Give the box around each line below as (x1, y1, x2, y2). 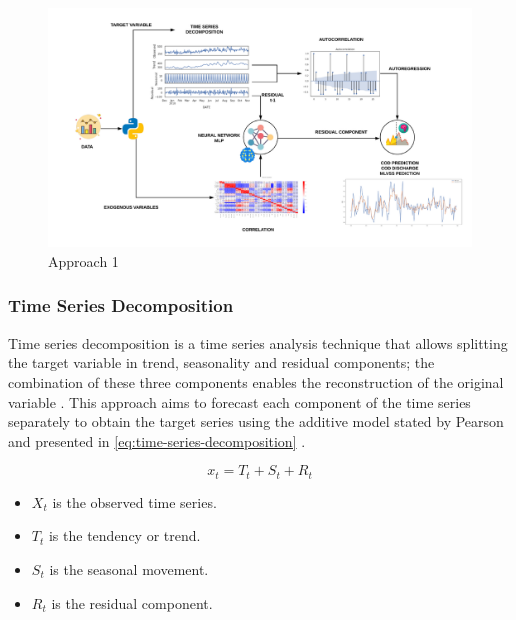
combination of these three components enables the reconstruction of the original (8, 371, 504, 392)
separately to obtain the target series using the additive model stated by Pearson (8, 411, 504, 432)
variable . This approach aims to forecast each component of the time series (8, 391, 471, 412)
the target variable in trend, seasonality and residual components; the (8, 352, 435, 373)
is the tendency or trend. (48, 525, 201, 546)
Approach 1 (48, 250, 119, 271)
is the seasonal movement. (49, 558, 209, 579)
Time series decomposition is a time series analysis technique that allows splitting (8, 332, 508, 353)
